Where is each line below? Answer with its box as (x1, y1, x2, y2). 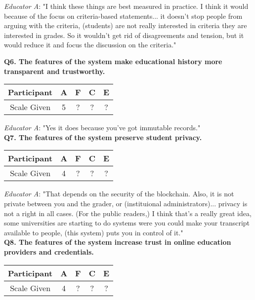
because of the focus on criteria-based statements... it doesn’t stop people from (4, 10, 243, 21)
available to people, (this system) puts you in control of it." (4, 227, 183, 237)
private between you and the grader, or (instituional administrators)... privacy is (4, 198, 248, 208)
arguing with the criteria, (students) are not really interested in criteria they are (4, 20, 247, 31)
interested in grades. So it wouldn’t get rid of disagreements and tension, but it (4, 30, 244, 40)
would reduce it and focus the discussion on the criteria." (4, 39, 176, 50)
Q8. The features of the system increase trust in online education (4, 237, 231, 247)
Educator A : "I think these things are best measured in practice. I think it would (4, 1, 249, 11)
